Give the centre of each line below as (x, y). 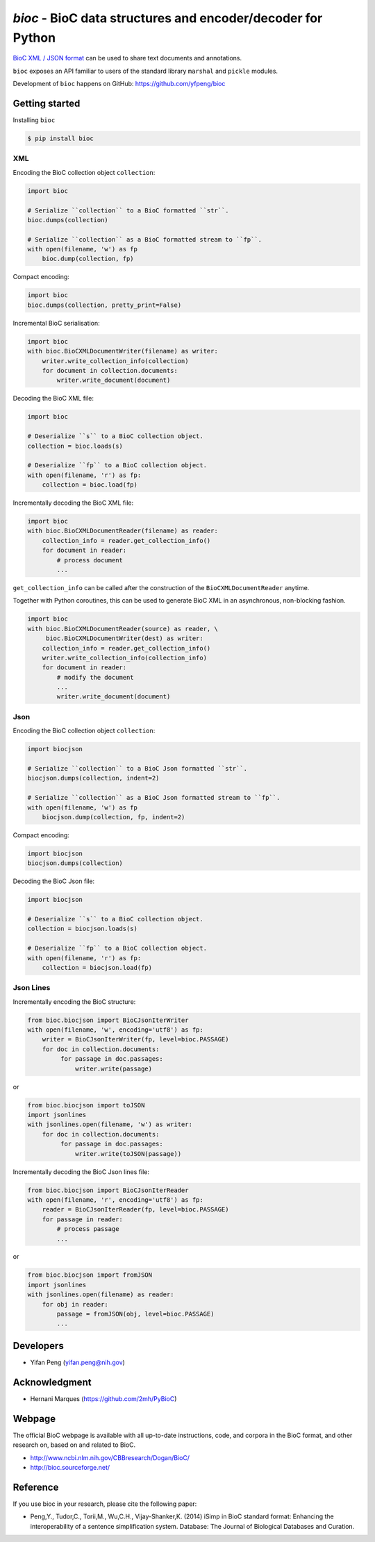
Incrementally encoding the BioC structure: (74, 1002)
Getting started (47, 103)
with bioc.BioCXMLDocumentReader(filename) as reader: (123, 531)
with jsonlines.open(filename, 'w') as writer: (110, 1124)
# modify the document (95, 677)
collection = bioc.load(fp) (90, 485)
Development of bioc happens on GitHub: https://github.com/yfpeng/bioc (119, 84)
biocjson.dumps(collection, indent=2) (93, 778)
